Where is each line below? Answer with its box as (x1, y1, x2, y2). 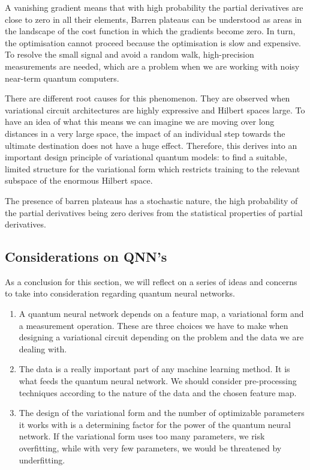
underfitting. (19, 453, 65, 466)
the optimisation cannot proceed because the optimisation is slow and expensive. (5, 36, 301, 49)
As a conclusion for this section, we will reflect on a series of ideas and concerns (5, 275, 297, 288)
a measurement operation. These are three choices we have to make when (19, 319, 288, 331)
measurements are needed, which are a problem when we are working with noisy (5, 59, 300, 72)
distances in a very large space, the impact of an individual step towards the (5, 127, 285, 139)
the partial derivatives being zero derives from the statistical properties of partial (5, 206, 303, 218)
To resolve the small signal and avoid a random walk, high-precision (5, 48, 254, 61)
